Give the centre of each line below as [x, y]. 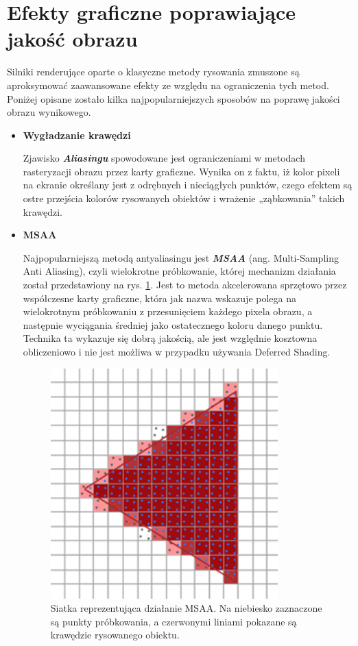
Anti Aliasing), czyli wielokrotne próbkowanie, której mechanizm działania [179, 271]
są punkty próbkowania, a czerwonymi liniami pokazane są [174, 621]
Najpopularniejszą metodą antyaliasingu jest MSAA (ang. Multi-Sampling [181, 257]
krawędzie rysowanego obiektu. [115, 635]
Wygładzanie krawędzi [77, 135]
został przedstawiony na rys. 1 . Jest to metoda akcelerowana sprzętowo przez [185, 285]
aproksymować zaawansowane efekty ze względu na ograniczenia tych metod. [168, 85]
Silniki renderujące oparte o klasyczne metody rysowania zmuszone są [153, 72]
